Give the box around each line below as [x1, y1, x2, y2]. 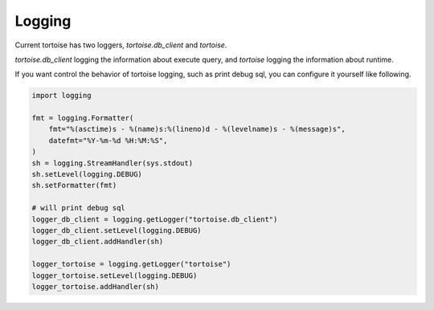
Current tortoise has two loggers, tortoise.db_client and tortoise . [14, 40, 227, 50]
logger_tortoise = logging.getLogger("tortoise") [31, 259, 231, 269]
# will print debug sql [31, 203, 126, 213]
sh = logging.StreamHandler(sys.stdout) [31, 158, 193, 168]
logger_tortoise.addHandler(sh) [31, 282, 160, 291]
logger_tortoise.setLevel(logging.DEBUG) [31, 271, 198, 280]
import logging [31, 91, 92, 100]
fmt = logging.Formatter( [31, 113, 134, 123]
